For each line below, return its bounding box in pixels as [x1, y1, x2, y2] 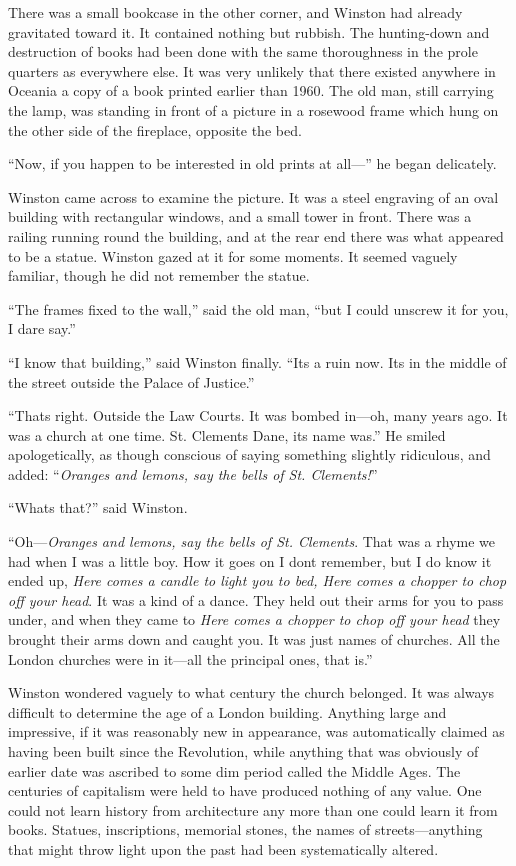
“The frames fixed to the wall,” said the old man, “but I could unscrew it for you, [8, 298, 509, 319]
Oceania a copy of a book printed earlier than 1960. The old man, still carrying [8, 80, 494, 101]
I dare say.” [8, 318, 76, 339]
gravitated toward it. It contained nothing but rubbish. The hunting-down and [8, 21, 490, 42]
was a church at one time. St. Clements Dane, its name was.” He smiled [8, 424, 446, 445]
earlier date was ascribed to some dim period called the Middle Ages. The [8, 760, 461, 781]
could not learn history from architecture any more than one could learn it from [8, 799, 498, 820]
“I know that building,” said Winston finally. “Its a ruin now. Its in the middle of [8, 351, 507, 372]
